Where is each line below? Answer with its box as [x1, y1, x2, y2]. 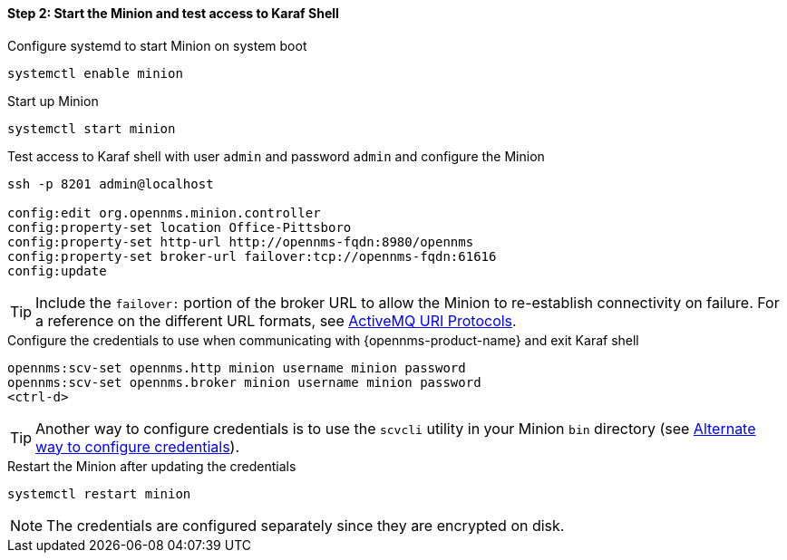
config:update [7, 263, 107, 278]
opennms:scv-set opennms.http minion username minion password [7, 360, 466, 375]
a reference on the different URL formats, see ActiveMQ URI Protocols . [35, 311, 517, 330]
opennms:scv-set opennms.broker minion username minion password [7, 374, 481, 390]
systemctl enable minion [7, 65, 183, 81]
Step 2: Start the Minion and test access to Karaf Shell [7, 5, 339, 21]
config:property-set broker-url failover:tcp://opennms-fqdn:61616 [7, 248, 497, 264]
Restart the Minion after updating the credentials [7, 458, 296, 474]
